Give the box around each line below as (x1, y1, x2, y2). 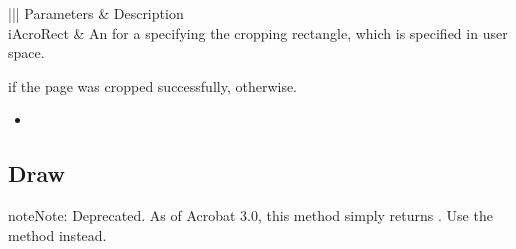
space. (8, 42, 45, 63)
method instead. (8, 224, 107, 245)
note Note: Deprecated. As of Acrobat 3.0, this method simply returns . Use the (8, 205, 493, 226)
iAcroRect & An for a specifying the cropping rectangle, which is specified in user (8, 22, 508, 43)
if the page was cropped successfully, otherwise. (8, 75, 298, 96)
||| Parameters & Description (8, 3, 184, 23)
